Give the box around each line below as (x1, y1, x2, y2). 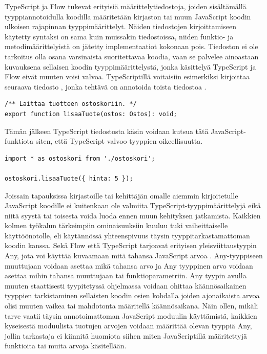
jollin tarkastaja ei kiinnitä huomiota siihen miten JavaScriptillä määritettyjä (5, 330, 248, 341)
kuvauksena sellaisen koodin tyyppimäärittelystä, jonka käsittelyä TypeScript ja (5, 61, 256, 72)
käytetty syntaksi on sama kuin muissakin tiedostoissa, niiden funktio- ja (5, 31, 234, 41)
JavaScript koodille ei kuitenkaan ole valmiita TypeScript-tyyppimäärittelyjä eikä (5, 200, 261, 211)
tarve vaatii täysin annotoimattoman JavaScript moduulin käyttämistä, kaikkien (5, 310, 257, 321)
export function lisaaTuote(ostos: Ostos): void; (5, 110, 177, 118)
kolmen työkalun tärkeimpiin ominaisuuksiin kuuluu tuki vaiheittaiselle (5, 220, 228, 231)
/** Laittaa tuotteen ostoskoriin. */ (5, 100, 137, 108)
